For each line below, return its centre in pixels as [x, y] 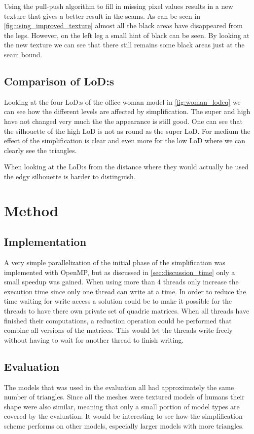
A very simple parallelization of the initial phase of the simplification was [115, 262]
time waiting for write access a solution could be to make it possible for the [118, 301]
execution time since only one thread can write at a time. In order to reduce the [125, 291]
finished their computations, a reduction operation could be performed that [118, 320]
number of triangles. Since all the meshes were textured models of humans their [124, 397]
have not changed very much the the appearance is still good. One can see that [124, 121]
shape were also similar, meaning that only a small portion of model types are [122, 406]
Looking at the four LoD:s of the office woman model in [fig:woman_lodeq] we [122, 101]
